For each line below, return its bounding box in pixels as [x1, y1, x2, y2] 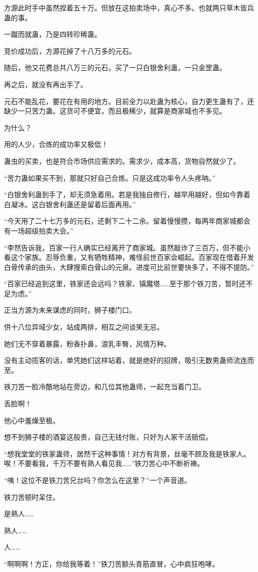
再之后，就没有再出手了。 [4, 79, 87, 89]
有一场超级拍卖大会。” [4, 225, 73, 235]
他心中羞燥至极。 [4, 415, 60, 425]
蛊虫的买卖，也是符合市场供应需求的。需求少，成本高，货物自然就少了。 [4, 155, 240, 166]
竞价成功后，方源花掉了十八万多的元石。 [4, 45, 136, 56]
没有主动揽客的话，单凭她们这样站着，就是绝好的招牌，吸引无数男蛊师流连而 [4, 355, 254, 365]
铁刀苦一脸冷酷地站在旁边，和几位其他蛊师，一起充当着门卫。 [4, 381, 205, 392]
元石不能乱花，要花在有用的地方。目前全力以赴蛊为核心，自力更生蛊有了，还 [4, 96, 254, 106]
